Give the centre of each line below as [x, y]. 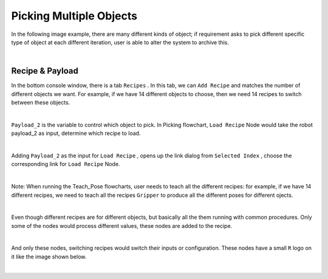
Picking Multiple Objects [74, 16]
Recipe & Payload [45, 71]
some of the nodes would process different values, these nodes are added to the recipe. [122, 226]
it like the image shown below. [49, 257]
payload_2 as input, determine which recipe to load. [76, 133]
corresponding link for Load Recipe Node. [66, 164]
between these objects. [41, 103]
